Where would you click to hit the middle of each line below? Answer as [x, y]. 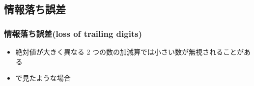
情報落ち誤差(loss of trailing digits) [73, 33]
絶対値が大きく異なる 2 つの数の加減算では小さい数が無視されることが [130, 52]
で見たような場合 [43, 78]
